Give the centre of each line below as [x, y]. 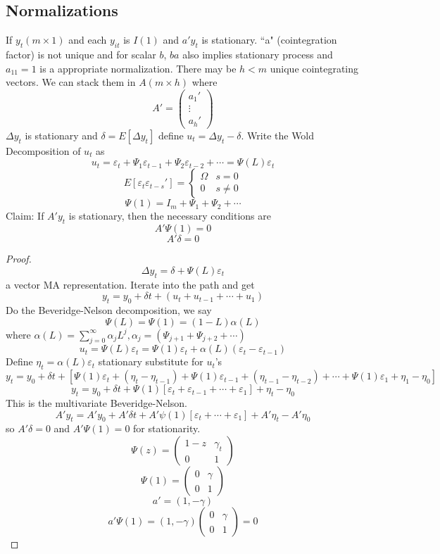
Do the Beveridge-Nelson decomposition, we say [109, 310]
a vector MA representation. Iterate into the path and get [130, 284]
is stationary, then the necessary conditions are [170, 216]
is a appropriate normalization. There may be [138, 68]
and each [88, 40]
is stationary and [61, 135]
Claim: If [25, 216]
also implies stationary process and [258, 54]
